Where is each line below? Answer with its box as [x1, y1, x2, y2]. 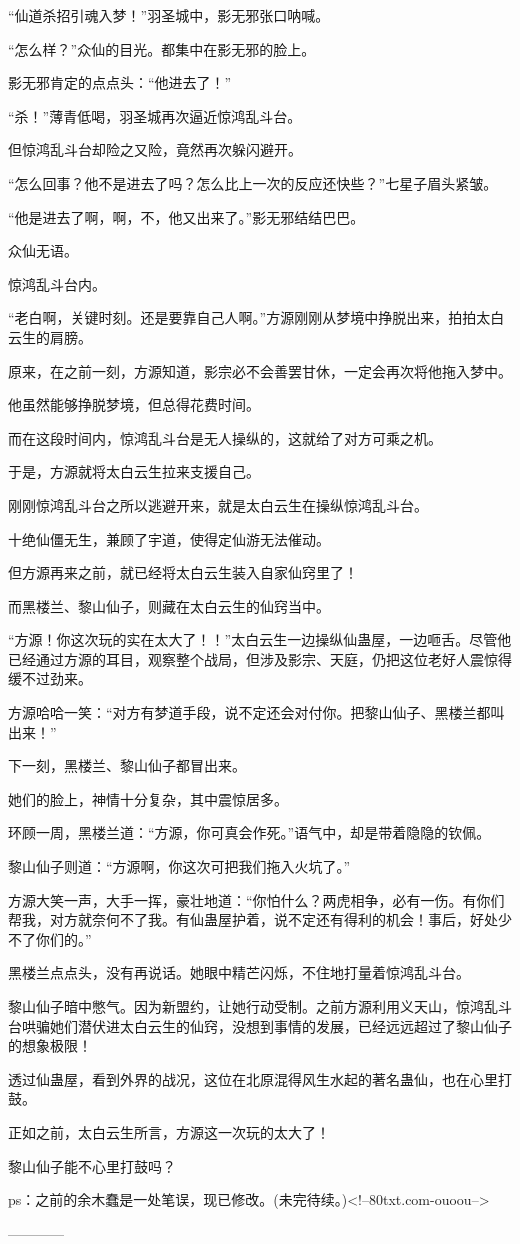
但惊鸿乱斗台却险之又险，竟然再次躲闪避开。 [8, 139, 302, 160]
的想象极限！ [8, 1035, 92, 1056]
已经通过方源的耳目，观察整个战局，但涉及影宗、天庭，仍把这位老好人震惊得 [8, 648, 512, 669]
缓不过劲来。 [8, 668, 92, 689]
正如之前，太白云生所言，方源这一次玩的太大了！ [8, 1121, 330, 1142]
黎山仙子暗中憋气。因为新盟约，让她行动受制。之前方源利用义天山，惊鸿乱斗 [8, 996, 512, 1016]
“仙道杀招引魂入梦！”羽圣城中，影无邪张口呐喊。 [8, 5, 330, 25]
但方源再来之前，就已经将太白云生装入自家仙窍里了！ [8, 562, 358, 583]
